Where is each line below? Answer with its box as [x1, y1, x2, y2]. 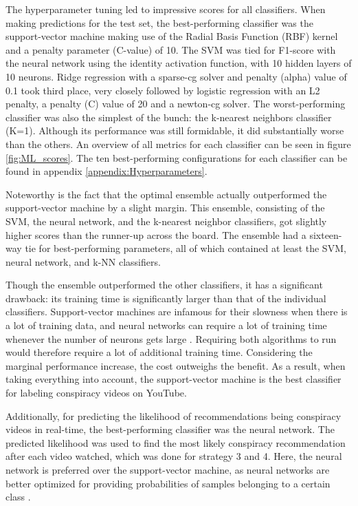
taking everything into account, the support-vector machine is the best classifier [5, 372, 342, 386]
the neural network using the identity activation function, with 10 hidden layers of [5, 56, 352, 70]
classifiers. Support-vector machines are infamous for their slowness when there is [5, 304, 348, 319]
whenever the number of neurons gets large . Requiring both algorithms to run [5, 331, 337, 346]
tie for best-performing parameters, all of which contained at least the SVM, [25, 241, 346, 255]
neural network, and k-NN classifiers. [5, 254, 161, 268]
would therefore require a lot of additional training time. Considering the [5, 345, 313, 359]
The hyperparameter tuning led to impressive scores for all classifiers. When [5, 2, 326, 16]
